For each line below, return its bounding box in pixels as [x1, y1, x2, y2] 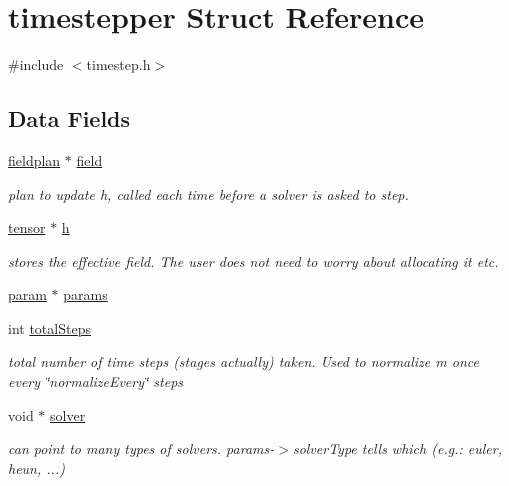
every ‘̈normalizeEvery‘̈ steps [8, 371, 184, 392]
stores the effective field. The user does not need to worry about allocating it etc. [8, 250, 499, 271]
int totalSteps [8, 317, 91, 338]
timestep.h [86, 54, 151, 75]
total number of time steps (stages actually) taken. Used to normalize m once [8, 351, 479, 372]
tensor [8, 217, 46, 238]
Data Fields [8, 103, 131, 134]
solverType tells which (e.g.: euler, [292, 438, 502, 459]
